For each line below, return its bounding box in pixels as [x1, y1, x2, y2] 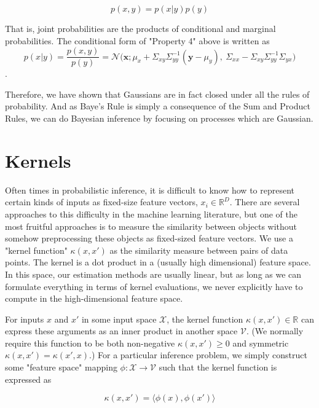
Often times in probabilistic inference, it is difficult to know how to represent [5, 183, 295, 196]
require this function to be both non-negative [5, 336, 175, 349]
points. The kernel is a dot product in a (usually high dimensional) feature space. [5, 256, 311, 269]
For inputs [5, 312, 44, 325]
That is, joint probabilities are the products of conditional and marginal [5, 22, 276, 34]
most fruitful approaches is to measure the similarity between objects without [5, 219, 297, 232]
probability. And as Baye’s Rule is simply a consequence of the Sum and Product [5, 100, 310, 112]
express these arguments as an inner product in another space [5, 324, 238, 337]
